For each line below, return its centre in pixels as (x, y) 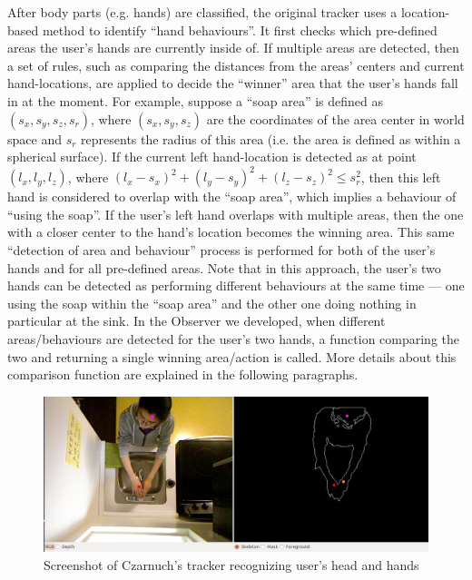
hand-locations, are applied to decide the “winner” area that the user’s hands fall (233, 83)
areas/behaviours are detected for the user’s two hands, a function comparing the (234, 339)
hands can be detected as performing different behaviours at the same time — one (236, 285)
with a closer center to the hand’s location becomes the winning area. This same (231, 232)
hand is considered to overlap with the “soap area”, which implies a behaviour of (232, 197)
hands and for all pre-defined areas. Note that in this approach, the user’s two (224, 267)
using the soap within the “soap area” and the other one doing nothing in (212, 303)
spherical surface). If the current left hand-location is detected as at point (212, 157)
